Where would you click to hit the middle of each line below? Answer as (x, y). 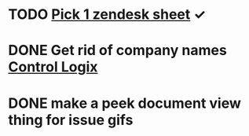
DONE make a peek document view (125, 103)
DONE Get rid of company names (118, 51)
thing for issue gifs (71, 120)
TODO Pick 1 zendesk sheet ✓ (107, 15)
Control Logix (53, 67)
